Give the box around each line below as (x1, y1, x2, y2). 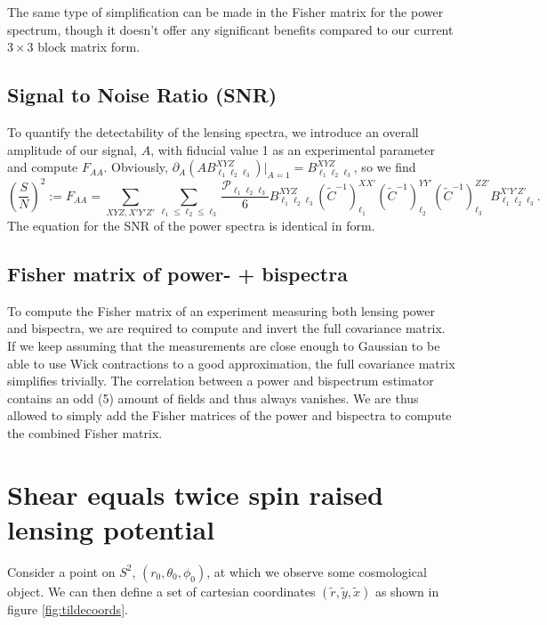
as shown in (374, 581, 439, 600)
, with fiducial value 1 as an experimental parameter (150, 140, 435, 158)
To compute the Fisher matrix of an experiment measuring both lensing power (7, 301, 435, 320)
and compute (7, 158, 78, 176)
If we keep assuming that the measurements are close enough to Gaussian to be (7, 336, 440, 354)
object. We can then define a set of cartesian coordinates (7, 581, 316, 600)
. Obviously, (103, 158, 168, 176)
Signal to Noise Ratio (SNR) (7, 81, 278, 109)
